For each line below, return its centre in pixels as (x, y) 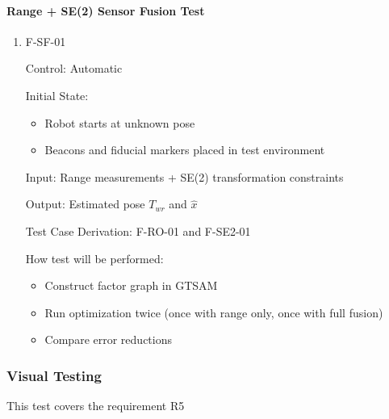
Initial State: (57, 95)
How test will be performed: (94, 258)
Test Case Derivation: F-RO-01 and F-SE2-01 (138, 230)
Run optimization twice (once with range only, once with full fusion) (214, 312)
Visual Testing (54, 375)
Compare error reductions (108, 339)
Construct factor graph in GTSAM (131, 285)
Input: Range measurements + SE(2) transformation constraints (184, 176)
